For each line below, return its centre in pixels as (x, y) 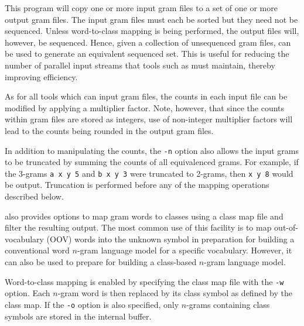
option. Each (28, 293)
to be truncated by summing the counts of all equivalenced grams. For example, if (152, 162)
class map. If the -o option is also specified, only (92, 304)
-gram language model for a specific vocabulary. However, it (185, 250)
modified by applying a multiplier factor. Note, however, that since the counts (145, 107)
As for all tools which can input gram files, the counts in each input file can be (146, 96)
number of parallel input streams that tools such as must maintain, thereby (140, 65)
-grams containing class (228, 304)
